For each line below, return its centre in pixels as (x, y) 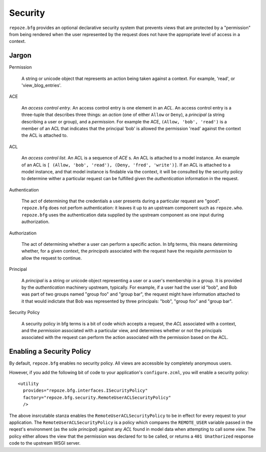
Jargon (20, 56)
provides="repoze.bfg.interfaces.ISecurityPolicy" (85, 391)
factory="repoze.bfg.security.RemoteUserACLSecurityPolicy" (97, 397)
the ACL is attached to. (45, 135)
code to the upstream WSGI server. (45, 443)
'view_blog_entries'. (41, 85)
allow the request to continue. (52, 258)
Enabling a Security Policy (50, 352)
